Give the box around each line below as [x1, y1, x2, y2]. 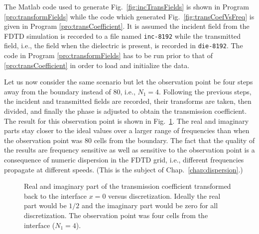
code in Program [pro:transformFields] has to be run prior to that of [4, 50, 213, 61]
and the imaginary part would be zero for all [81, 200, 218, 211]
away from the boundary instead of [4, 86, 111, 96]
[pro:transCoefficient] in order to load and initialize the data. [4, 60, 190, 70]
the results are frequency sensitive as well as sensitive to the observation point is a [4, 145, 255, 155]
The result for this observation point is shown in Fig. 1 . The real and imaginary [4, 115, 249, 126]
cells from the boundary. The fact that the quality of [94, 135, 255, 145]
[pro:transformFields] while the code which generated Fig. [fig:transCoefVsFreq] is [4, 11, 255, 21]
